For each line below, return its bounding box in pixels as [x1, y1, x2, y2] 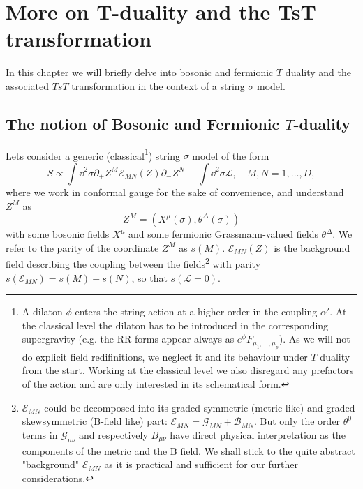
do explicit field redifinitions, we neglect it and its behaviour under [22, 349, 308, 363]
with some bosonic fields [6, 227, 110, 241]
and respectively [78, 427, 148, 442]
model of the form [192, 148, 269, 163]
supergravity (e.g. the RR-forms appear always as [22, 331, 235, 346]
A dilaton [22, 304, 63, 319]
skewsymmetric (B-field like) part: [22, 414, 168, 428]
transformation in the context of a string [71, 78, 245, 93]
